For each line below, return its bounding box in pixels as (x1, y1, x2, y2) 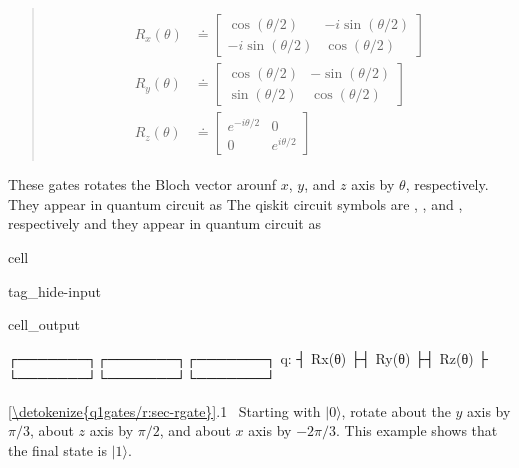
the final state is (8, 440, 107, 461)
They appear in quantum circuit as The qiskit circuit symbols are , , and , (8, 193, 463, 214)
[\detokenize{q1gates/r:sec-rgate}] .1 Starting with (8, 400, 321, 421)
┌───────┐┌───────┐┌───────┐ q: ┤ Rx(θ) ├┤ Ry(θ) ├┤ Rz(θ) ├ (8, 347, 489, 368)
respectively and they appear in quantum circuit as (8, 213, 321, 234)
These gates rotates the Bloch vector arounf (8, 174, 277, 195)
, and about (159, 420, 231, 441)
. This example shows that (336, 420, 498, 441)
